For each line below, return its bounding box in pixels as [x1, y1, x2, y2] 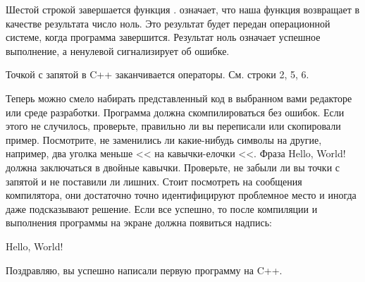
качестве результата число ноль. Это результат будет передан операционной [6, 16, 330, 30]
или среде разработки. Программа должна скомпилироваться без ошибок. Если [6, 104, 345, 119]
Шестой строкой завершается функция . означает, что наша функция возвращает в [6, 2, 360, 16]
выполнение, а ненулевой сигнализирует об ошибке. [6, 43, 230, 58]
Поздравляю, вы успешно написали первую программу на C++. [6, 262, 283, 277]
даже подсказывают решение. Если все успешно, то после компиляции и [6, 201, 318, 216]
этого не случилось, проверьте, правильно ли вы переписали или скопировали [6, 118, 341, 133]
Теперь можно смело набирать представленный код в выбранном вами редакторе [6, 90, 352, 105]
